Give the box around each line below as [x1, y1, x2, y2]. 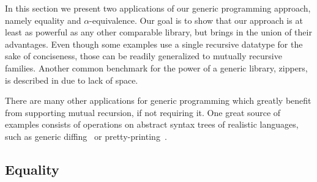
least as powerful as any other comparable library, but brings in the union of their [5, 26, 312, 38]
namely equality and [5, 13, 81, 26]
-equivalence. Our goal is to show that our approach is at [89, 13, 303, 26]
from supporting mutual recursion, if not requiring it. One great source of [5, 106, 281, 118]
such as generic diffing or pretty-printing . [5, 129, 167, 142]
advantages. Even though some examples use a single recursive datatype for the [5, 37, 303, 50]
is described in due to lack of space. [5, 73, 138, 86]
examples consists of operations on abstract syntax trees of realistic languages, [5, 118, 299, 131]
